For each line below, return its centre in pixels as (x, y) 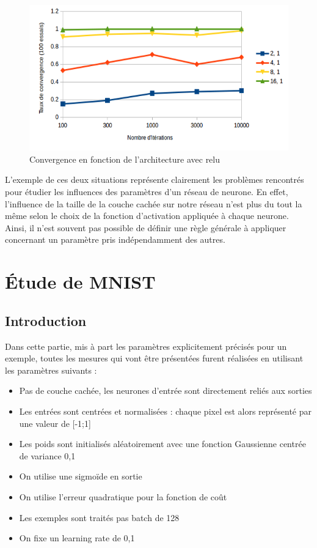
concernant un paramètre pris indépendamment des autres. (115, 239)
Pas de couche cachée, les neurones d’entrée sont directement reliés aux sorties (166, 391)
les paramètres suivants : (51, 370)
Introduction (46, 320)
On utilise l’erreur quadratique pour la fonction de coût (123, 496)
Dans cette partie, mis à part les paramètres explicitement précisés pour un (146, 346)
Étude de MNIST (80, 282)
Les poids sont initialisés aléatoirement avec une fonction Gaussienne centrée (162, 444)
